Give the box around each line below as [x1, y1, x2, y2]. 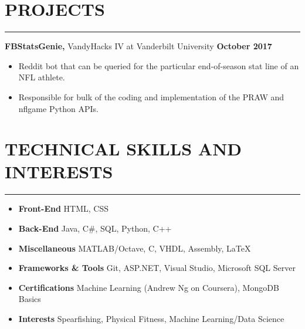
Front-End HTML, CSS [18, 202, 109, 215]
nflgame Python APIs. [18, 102, 99, 114]
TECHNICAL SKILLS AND [5, 137, 242, 161]
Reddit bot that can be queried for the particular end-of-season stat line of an [18, 59, 299, 72]
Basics [18, 293, 41, 305]
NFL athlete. [18, 71, 65, 83]
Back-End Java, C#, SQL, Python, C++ [18, 222, 172, 234]
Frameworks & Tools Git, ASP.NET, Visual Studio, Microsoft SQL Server [18, 262, 296, 274]
